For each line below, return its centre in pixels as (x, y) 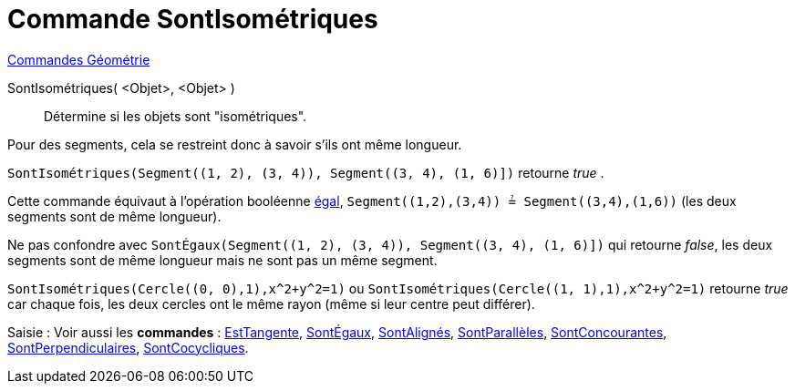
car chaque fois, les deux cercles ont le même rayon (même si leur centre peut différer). (271, 304)
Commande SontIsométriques (193, 19)
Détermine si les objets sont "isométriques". (176, 116)
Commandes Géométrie (79, 59)
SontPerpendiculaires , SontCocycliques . (128, 347)
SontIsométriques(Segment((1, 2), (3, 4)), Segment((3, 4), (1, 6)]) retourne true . (306, 172)
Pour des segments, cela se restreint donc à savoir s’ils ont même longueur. (235, 144)
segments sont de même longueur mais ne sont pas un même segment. (222, 260)
